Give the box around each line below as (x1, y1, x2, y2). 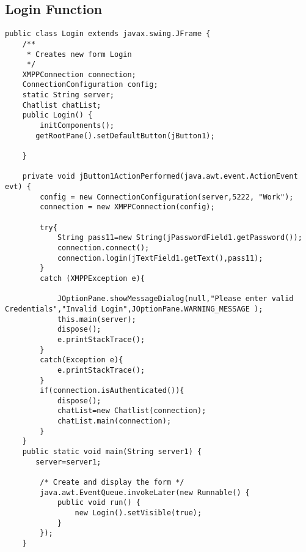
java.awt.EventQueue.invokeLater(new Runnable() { (40, 488, 250, 497)
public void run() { (57, 498, 140, 507)
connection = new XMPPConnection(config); (40, 203, 215, 212)
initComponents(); (40, 121, 114, 130)
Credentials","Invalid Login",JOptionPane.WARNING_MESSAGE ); (5, 304, 263, 313)
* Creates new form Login (26, 50, 132, 59)
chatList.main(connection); (57, 417, 172, 426)
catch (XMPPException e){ (40, 274, 145, 283)
